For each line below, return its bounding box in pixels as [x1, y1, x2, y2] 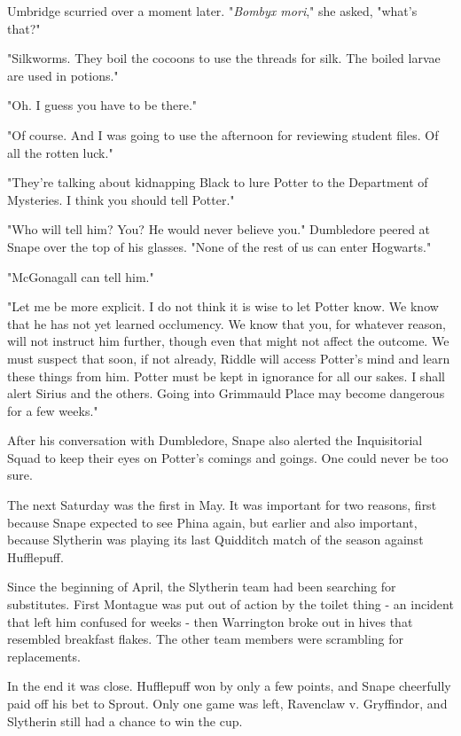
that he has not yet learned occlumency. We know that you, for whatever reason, [7, 314, 446, 333]
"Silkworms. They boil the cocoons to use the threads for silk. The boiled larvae [7, 49, 441, 67]
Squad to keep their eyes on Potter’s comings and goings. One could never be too [7, 448, 449, 466]
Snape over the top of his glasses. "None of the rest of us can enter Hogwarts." [7, 237, 432, 255]
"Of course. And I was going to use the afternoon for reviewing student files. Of [7, 125, 439, 144]
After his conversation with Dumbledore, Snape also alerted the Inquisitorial [7, 431, 423, 450]
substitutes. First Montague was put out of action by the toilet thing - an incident [7, 595, 454, 614]
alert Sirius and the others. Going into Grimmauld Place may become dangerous [7, 384, 445, 403]
